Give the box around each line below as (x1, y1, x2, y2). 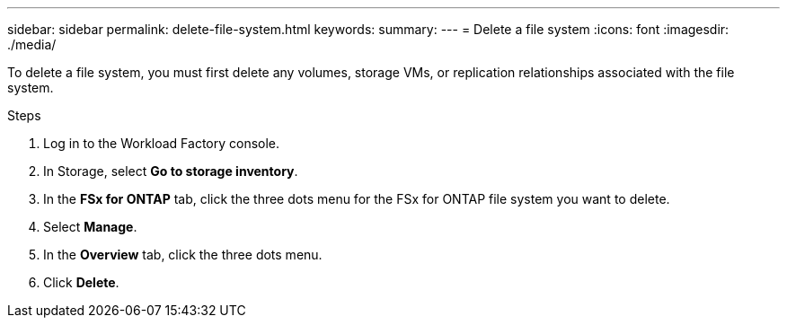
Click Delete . (43, 275, 119, 290)
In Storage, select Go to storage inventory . (43, 163, 298, 179)
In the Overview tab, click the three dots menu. (43, 247, 323, 262)
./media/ (7, 37, 57, 52)
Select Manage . (43, 219, 137, 234)
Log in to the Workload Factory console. (43, 136, 280, 151)
